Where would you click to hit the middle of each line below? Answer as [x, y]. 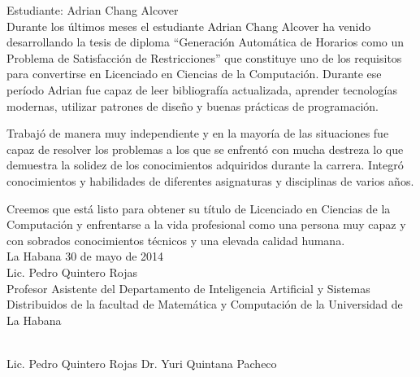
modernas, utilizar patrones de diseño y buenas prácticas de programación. [193, 105]
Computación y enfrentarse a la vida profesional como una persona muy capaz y [206, 224]
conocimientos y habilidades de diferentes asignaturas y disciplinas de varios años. [210, 180]
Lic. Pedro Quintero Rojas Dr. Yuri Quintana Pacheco [142, 363]
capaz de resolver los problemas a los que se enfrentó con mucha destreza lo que [205, 149]
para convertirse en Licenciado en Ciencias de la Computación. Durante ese [194, 74]
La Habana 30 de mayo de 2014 [85, 256]
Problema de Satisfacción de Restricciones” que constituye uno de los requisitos [204, 57]
